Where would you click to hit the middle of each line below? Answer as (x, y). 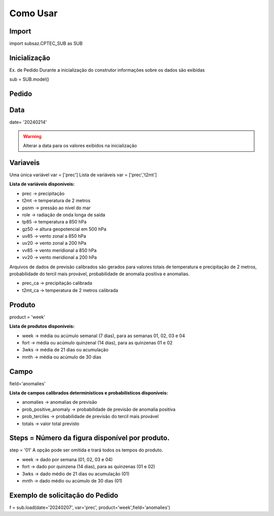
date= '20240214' (28, 122)
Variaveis (25, 163)
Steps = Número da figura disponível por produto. (90, 438)
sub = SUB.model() (29, 79)
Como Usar (33, 13)
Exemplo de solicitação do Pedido (64, 495)
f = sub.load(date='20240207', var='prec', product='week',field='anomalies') (90, 507)
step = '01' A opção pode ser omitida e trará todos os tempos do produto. (86, 450)
